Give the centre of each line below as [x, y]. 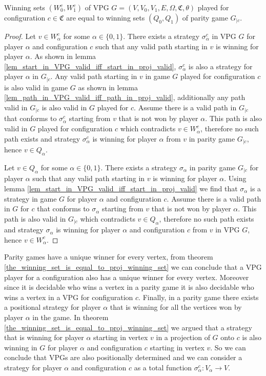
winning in [21, 347]
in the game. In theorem [70, 317]
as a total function [163, 367]
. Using [235, 178]
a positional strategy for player [53, 307]
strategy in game [30, 198]
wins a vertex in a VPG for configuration [69, 297]
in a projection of [183, 337]
